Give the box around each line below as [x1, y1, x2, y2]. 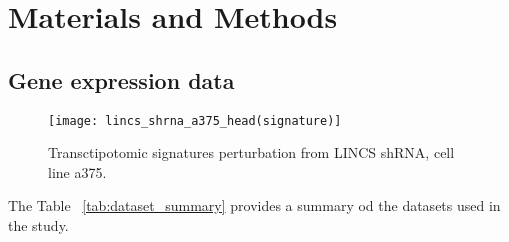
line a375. [48, 161, 107, 182]
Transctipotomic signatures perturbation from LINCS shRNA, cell [48, 142, 455, 163]
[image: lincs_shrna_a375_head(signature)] [48, 113, 342, 128]
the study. [8, 215, 69, 236]
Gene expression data [8, 64, 235, 95]
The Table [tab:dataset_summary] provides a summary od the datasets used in [8, 195, 501, 216]
